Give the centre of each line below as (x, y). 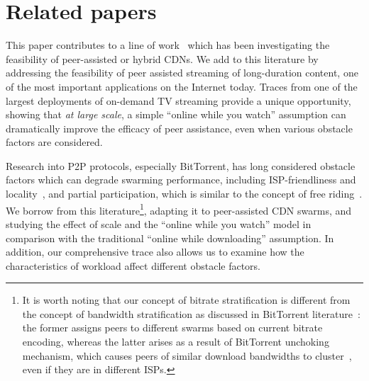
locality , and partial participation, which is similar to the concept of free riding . (184, 194)
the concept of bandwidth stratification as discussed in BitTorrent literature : (191, 313)
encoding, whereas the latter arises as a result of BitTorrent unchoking (176, 342)
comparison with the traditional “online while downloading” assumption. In (170, 238)
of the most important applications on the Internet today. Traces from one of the (182, 86)
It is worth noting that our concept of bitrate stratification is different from (186, 300)
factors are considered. (54, 142)
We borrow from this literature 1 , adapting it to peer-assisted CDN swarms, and (179, 209)
